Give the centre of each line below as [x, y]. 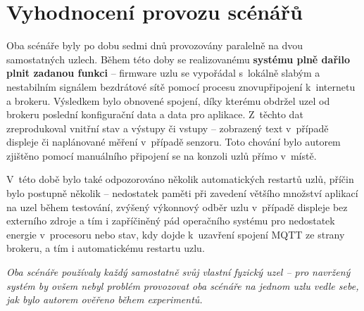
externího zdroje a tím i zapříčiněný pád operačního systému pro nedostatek [171, 221]
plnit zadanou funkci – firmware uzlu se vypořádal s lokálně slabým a [163, 73]
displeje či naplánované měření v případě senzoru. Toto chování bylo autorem [174, 142]
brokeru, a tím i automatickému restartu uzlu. [106, 248]
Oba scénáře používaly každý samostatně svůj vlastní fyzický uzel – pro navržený [178, 272]
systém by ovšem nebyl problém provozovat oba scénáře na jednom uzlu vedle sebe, [183, 285]
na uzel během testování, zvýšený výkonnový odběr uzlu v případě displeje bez [177, 207]
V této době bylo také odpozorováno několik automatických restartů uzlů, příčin [180, 179]
